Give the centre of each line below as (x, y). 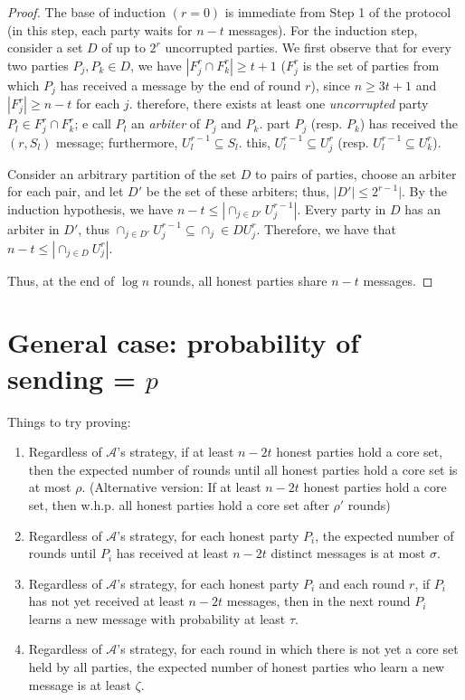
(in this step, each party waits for (100, 29)
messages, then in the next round (318, 601)
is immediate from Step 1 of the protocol (338, 12)
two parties (38, 65)
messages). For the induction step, (323, 29)
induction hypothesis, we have (90, 208)
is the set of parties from (371, 65)
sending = (71, 378)
